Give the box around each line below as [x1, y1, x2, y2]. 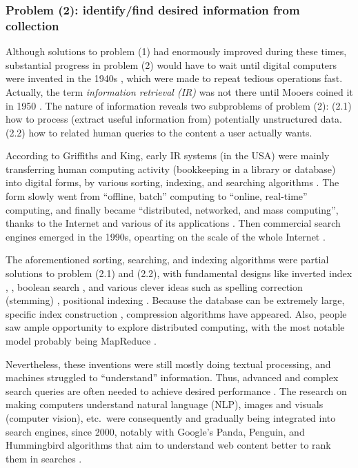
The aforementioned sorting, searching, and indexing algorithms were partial [6, 252, 329, 267]
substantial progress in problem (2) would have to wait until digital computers [6, 57, 337, 72]
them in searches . [6, 451, 82, 465]
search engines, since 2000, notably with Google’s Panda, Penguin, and [6, 424, 305, 438]
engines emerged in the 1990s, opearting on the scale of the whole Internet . [6, 229, 326, 243]
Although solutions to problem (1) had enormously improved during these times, [6, 44, 347, 59]
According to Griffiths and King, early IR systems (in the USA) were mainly [6, 148, 330, 163]
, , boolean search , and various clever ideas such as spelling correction [6, 279, 303, 294]
